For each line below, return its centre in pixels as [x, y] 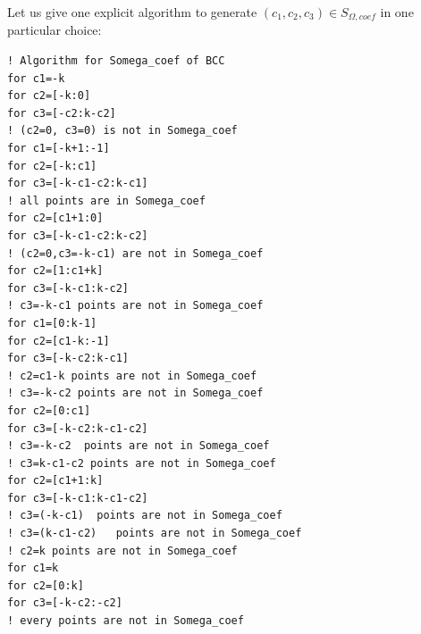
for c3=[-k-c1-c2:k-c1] [78, 184]
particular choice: [55, 30]
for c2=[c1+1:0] [55, 218]
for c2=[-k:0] [49, 96]
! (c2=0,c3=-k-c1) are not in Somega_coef [135, 253]
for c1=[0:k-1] [52, 323]
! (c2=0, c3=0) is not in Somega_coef [122, 131]
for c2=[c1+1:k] [55, 481]
